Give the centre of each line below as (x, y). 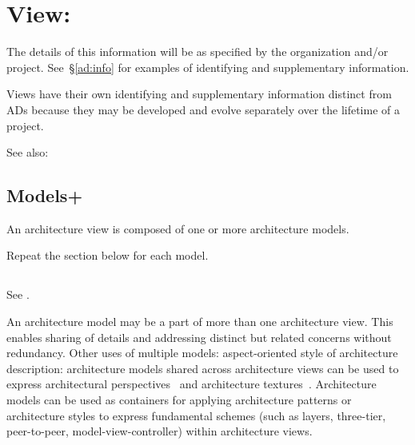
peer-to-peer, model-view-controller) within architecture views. (160, 431)
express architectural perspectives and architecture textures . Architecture (192, 384)
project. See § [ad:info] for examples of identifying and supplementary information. (208, 67)
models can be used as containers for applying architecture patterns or (179, 400)
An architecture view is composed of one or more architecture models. (178, 228)
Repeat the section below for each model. (108, 255)
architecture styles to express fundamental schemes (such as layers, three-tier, (196, 415)
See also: (28, 152)
